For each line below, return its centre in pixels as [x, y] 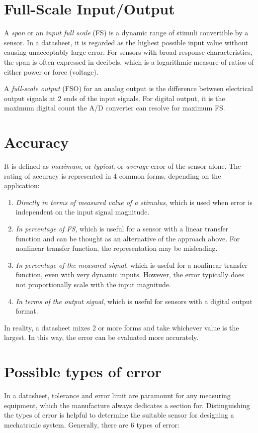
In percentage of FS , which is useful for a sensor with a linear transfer [122, 228]
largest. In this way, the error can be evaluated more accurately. [101, 337]
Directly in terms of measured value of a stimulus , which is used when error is [134, 202]
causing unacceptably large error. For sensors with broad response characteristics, [128, 52]
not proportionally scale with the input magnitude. [93, 284]
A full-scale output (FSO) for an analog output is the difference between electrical [129, 88]
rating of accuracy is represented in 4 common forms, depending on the [113, 175]
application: [22, 185]
